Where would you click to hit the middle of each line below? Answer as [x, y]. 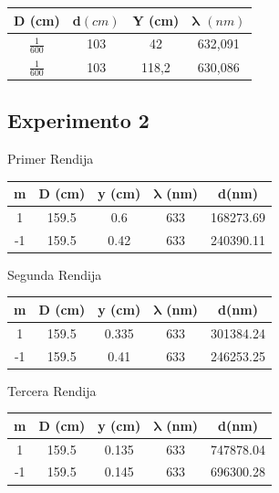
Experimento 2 [78, 120]
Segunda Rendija [55, 274]
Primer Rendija [51, 158]
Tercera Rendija [52, 390]
